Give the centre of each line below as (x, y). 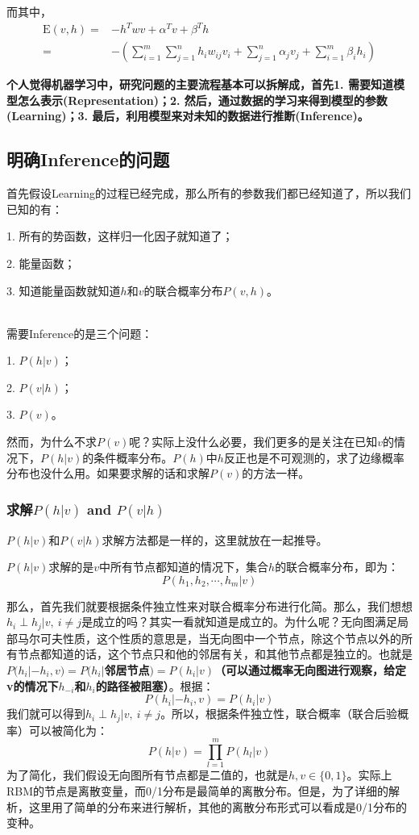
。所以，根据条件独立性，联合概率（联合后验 (279, 714)
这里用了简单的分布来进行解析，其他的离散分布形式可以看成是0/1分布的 (218, 806)
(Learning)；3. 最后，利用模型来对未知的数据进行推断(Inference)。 (188, 116)
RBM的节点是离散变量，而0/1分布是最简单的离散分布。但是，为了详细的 (198, 790)
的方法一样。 (276, 473)
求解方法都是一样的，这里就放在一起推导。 (215, 539)
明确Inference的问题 (88, 159)
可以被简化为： (68, 730)
